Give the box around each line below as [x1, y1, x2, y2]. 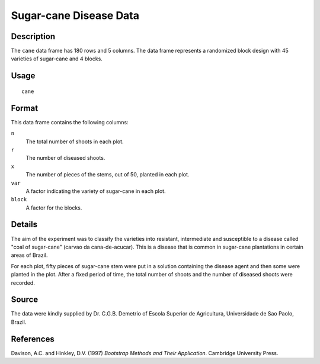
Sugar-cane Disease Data [11, 9, 139, 22]
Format [11, 103, 39, 113]
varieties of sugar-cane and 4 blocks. [11, 55, 103, 62]
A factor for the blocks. [25, 204, 82, 211]
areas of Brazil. [11, 252, 48, 259]
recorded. [11, 279, 35, 286]
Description [11, 31, 56, 41]
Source [11, 295, 39, 305]
